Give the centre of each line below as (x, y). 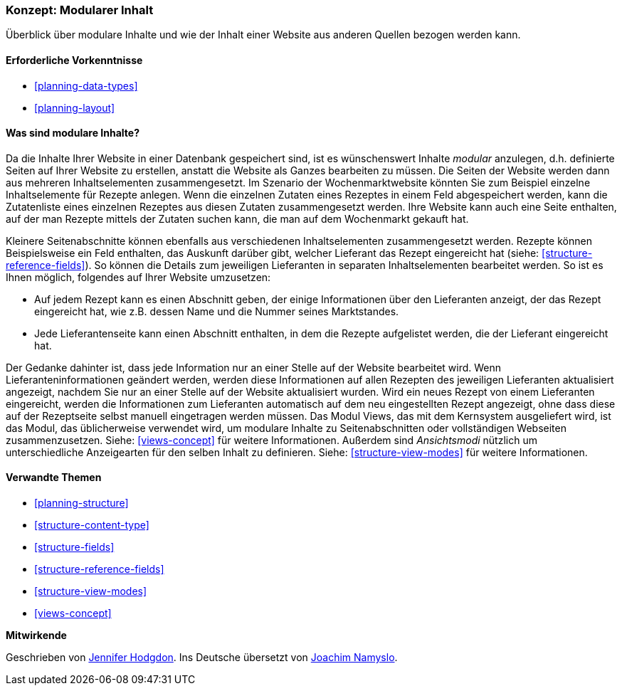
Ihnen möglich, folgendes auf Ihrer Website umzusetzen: (138, 277)
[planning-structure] (81, 503)
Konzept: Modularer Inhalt (80, 10)
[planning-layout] (75, 107)
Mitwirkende (36, 635)
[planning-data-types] (86, 85)
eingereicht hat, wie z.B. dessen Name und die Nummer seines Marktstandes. (217, 311)
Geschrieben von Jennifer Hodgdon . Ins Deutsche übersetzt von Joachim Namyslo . (202, 658)
